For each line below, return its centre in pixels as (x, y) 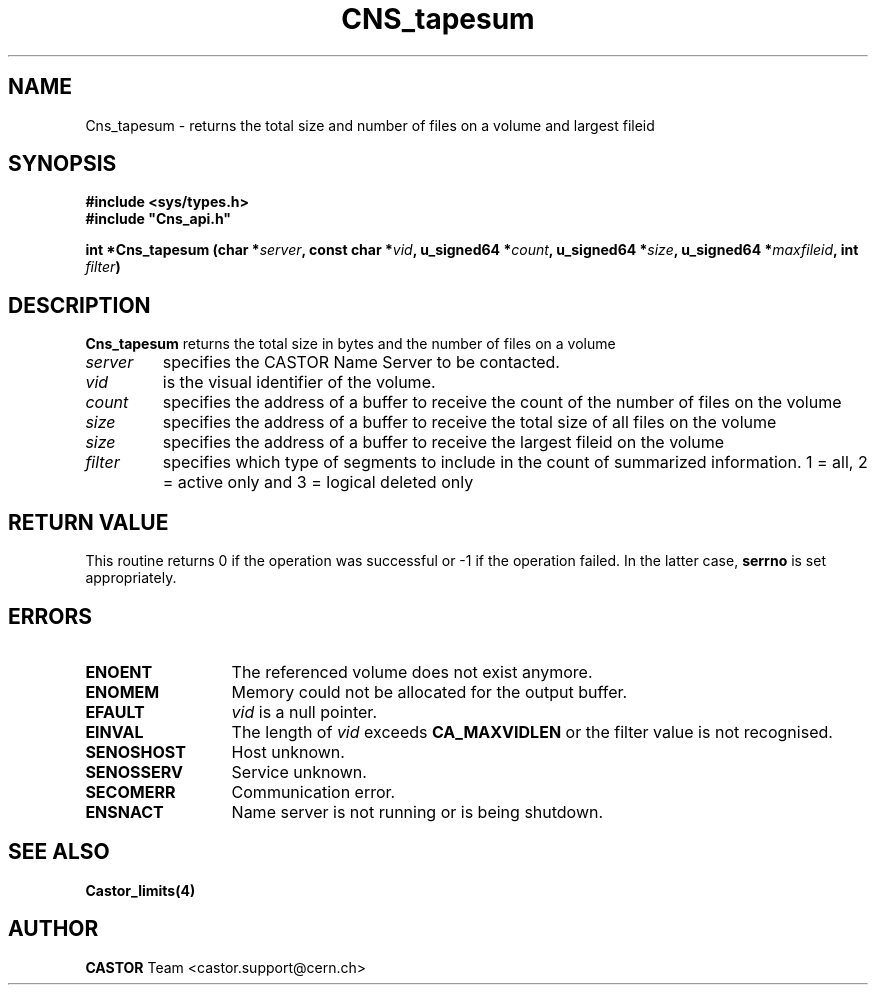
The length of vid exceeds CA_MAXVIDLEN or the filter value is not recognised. (532, 731)
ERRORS (50, 616)
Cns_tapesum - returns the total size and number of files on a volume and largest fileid (370, 125)
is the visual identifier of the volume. (299, 382)
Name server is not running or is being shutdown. (417, 811)
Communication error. (313, 791)
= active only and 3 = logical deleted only (318, 482)
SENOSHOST (135, 751)
